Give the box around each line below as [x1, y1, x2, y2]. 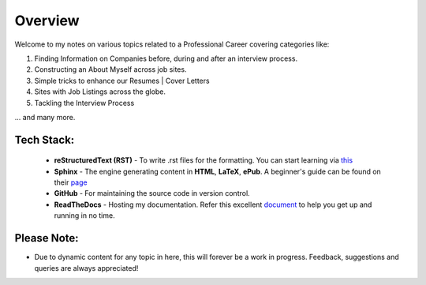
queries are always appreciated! [34, 263, 139, 272]
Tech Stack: [14, 133, 75, 146]
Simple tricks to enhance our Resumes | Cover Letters [34, 76, 210, 85]
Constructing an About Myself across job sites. [34, 65, 187, 74]
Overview [14, 12, 80, 29]
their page [54, 178, 88, 187]
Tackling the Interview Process [34, 98, 135, 107]
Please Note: [14, 231, 79, 245]
